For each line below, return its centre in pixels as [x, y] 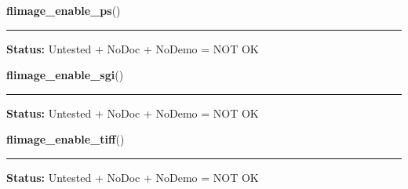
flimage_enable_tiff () [66, 139]
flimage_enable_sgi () [65, 75]
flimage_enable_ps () [64, 10]
